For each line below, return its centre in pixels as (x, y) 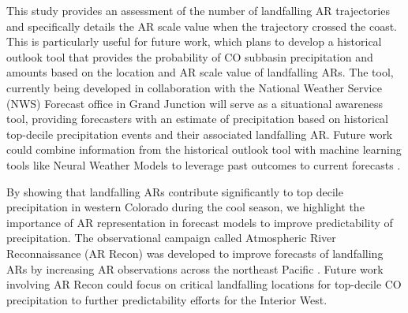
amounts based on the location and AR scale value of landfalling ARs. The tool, (200, 72)
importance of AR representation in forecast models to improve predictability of (200, 222)
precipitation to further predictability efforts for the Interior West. (167, 299)
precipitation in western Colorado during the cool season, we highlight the (185, 207)
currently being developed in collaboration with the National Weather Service (194, 87)
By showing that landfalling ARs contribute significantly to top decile (175, 191)
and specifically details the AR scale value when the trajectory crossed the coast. (202, 26)
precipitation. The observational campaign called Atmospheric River (171, 238)
